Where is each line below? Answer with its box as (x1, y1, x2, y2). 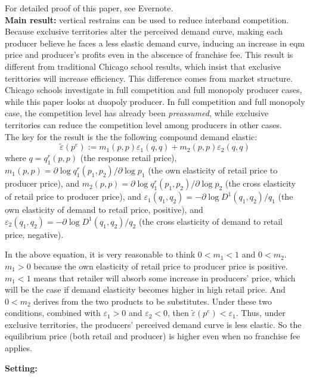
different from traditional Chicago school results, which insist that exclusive (5, 60, 281, 72)
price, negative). (5, 228, 64, 240)
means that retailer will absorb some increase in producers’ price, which (33, 271, 296, 284)
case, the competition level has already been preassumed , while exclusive (5, 107, 269, 119)
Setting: (5, 361, 38, 374)
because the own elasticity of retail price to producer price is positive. (33, 259, 288, 272)
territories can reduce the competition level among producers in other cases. (5, 118, 282, 131)
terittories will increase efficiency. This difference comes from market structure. (5, 72, 293, 84)
